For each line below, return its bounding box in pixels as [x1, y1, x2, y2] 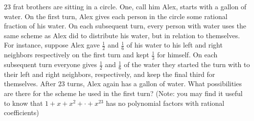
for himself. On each [157, 49, 218, 60]
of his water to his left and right [126, 40, 223, 50]
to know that [4, 97, 43, 108]
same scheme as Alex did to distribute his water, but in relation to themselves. [4, 30, 240, 40]
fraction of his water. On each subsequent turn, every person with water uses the [4, 21, 246, 31]
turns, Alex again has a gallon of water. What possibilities [67, 78, 242, 89]
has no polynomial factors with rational [106, 97, 225, 108]
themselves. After [4, 78, 56, 89]
